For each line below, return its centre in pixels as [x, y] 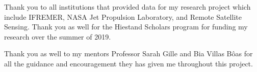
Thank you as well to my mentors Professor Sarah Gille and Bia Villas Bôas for [128, 53]
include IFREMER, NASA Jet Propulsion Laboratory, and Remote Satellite [123, 16]
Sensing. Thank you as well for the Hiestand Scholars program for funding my [126, 27]
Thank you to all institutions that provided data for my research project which [127, 7]
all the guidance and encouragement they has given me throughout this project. [128, 63]
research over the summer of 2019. [58, 36]
